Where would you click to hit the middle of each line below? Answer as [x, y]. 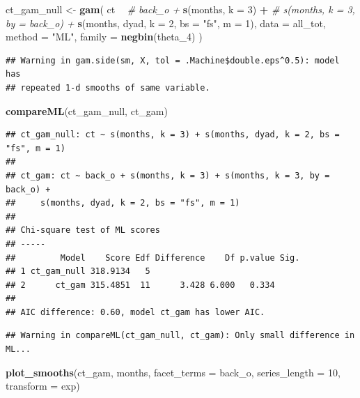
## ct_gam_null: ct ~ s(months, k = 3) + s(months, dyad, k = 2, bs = [173, 135]
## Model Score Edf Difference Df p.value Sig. [153, 258]
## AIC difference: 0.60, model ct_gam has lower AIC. [135, 312]
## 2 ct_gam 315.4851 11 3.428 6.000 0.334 [140, 285]
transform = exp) [43, 386]
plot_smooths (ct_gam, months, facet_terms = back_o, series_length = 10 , [173, 372]
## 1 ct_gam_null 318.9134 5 [78, 271]
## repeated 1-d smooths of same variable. [108, 87]
